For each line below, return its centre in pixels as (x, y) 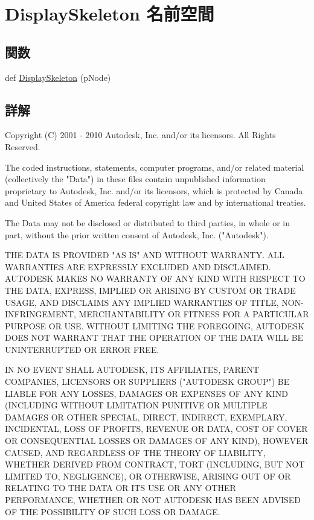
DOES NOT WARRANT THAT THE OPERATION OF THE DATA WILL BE (154, 338)
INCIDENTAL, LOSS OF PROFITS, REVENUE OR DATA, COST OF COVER (156, 429)
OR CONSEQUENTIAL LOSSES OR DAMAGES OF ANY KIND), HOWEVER (157, 441)
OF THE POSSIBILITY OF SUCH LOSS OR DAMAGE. (113, 511)
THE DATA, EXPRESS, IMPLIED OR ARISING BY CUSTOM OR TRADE (150, 290)
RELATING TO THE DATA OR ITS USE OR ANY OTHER (120, 488)
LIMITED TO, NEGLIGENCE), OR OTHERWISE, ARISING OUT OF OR (148, 476)
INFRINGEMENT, (40, 314)
